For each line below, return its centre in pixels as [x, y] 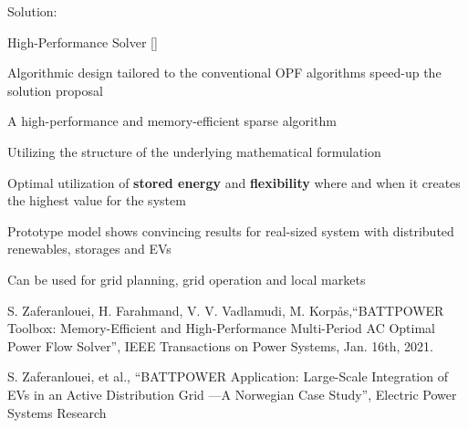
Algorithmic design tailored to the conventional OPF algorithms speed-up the [224, 73]
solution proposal [55, 90]
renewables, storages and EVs [89, 249]
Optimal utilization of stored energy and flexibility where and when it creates [234, 182]
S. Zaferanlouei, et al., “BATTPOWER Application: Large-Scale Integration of [228, 376]
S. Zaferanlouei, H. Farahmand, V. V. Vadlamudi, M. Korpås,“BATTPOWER [226, 310]
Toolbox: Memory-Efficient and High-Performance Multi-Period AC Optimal [221, 328]
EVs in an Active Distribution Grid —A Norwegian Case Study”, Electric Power [232, 394]
